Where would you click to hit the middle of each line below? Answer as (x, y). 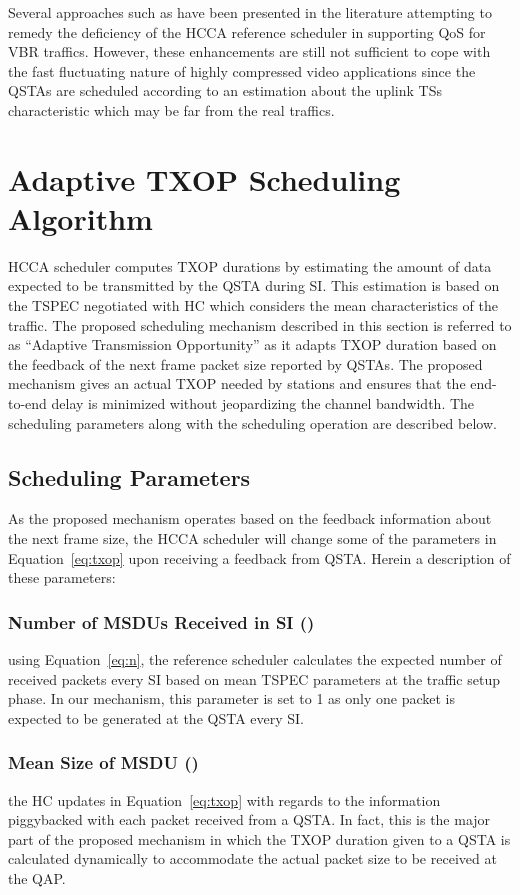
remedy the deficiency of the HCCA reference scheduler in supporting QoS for (247, 31)
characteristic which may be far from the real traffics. (171, 109)
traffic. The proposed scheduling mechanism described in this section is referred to (260, 324)
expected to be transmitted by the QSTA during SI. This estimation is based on (254, 285)
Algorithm (80, 217)
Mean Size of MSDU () (103, 762)
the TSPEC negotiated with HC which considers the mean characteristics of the (253, 305)
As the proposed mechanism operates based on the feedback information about (250, 518)
